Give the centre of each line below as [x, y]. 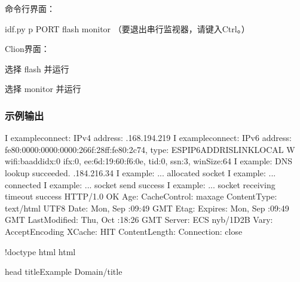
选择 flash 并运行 [37, 68]
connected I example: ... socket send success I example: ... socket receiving [140, 184]
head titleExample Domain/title [64, 272]
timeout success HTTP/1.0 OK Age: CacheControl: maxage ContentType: [141, 196]
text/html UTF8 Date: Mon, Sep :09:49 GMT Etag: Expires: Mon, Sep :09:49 [147, 208]
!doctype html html [40, 251]
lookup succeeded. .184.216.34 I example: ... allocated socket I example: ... [140, 172]
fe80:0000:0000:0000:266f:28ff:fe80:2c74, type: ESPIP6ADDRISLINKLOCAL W [150, 149]
